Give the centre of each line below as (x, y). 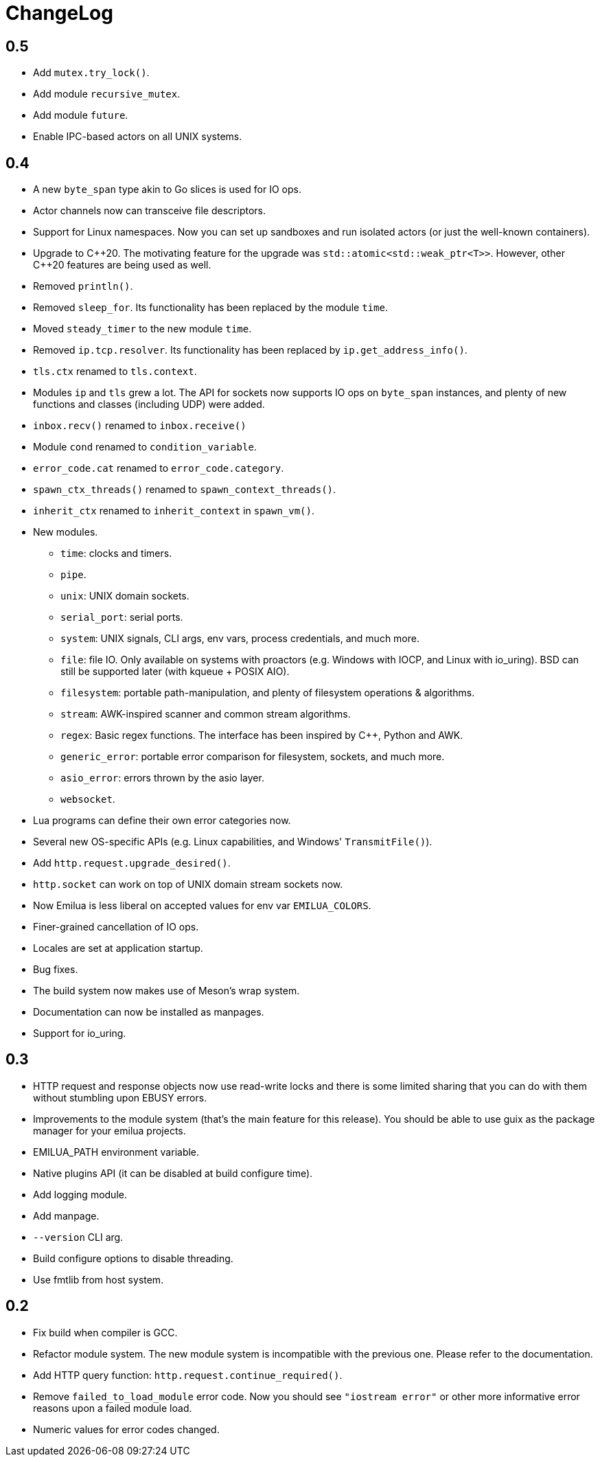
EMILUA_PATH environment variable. (116, 1152)
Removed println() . (83, 286)
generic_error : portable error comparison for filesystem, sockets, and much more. (253, 757)
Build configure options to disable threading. (133, 1258)
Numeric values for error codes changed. (126, 1429)
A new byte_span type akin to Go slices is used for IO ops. (167, 190)
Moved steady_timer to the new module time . (142, 329)
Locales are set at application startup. (118, 948)
